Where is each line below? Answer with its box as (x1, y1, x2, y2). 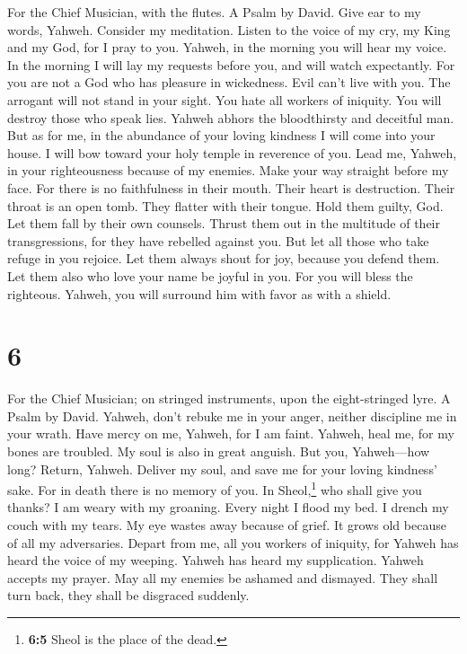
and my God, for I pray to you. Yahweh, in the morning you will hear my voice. (7, 38, 447, 57)
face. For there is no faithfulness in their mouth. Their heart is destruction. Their (7, 178, 455, 197)
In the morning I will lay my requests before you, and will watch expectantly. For (7, 55, 455, 74)
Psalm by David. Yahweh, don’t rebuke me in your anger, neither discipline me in (7, 406, 457, 425)
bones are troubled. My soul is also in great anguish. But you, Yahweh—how (7, 442, 430, 460)
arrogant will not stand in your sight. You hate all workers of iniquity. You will (7, 90, 442, 109)
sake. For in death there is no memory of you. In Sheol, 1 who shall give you (7, 478, 422, 499)
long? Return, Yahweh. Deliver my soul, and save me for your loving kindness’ (7, 459, 437, 478)
